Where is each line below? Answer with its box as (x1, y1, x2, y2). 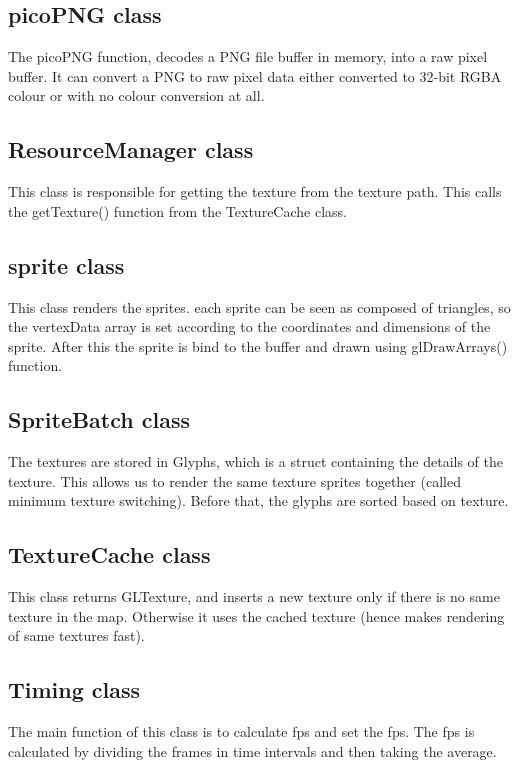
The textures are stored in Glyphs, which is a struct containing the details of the (8, 451, 503, 472)
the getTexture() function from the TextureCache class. (8, 200, 347, 221)
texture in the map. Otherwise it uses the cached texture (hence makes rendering (8, 605, 505, 626)
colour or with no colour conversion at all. (8, 85, 265, 106)
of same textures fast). (8, 625, 145, 646)
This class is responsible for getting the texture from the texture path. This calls (8, 181, 502, 202)
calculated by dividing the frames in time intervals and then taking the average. (8, 740, 497, 761)
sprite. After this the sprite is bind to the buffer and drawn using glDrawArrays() (8, 335, 508, 356)
